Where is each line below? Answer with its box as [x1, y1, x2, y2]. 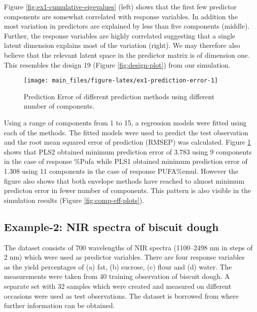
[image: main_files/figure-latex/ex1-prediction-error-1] [24, 77, 218, 84]
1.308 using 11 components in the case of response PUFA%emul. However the [4, 165, 238, 176]
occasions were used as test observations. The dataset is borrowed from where [4, 290, 239, 301]
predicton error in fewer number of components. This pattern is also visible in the [4, 185, 251, 195]
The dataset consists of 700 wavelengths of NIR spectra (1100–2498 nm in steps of [4, 242, 253, 252]
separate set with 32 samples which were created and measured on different [4, 280, 231, 291]
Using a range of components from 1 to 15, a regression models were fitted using [4, 117, 247, 127]
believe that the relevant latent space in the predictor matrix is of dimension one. [4, 49, 250, 60]
